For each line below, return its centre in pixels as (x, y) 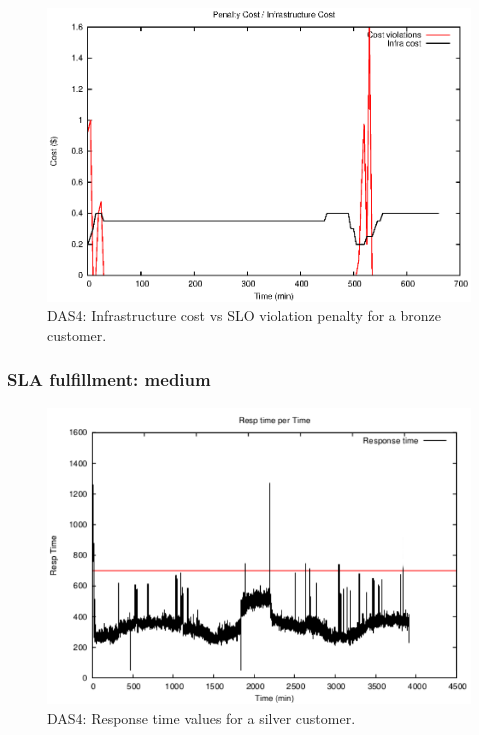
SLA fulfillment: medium (109, 379)
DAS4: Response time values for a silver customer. (201, 717)
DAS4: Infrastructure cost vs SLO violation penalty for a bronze (244, 315)
